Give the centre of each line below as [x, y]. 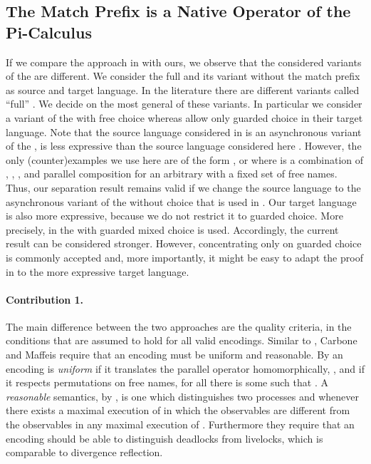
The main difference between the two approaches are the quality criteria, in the [179, 326]
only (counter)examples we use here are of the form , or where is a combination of [185, 159]
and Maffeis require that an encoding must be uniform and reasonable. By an [174, 355]
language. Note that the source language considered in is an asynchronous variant [184, 132]
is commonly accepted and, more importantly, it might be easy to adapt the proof [184, 257]
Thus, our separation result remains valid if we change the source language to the [183, 187]
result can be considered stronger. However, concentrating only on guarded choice [184, 243]
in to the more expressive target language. [98, 271]
